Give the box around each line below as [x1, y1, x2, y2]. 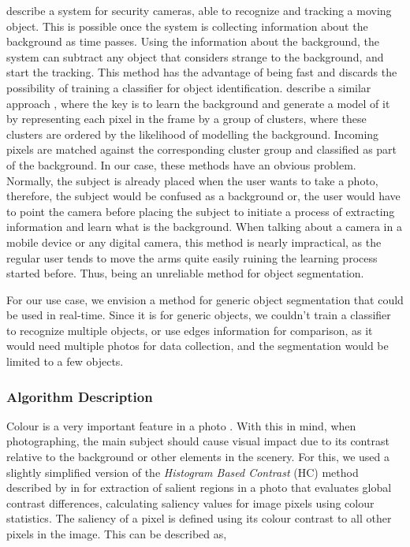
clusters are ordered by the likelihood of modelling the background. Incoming [6, 125, 379, 142]
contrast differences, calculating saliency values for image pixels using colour [6, 494, 375, 511]
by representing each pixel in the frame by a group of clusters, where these [6, 110, 367, 127]
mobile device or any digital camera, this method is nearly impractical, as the [6, 233, 382, 250]
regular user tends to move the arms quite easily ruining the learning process [6, 249, 378, 266]
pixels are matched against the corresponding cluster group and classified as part [6, 141, 397, 158]
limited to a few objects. [6, 353, 124, 370]
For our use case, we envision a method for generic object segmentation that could [6, 291, 404, 307]
